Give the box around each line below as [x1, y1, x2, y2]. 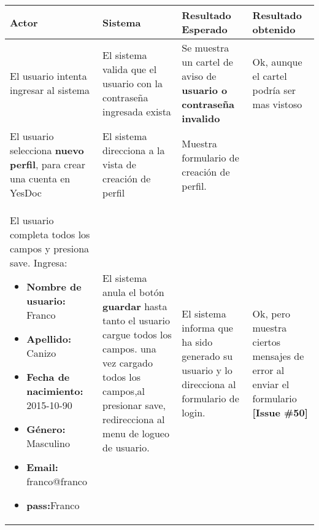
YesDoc [10, 185, 42, 200]
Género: [26, 422, 66, 436]
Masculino [26, 436, 70, 450]
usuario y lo [182, 362, 233, 377]
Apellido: [26, 332, 72, 346]
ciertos [252, 334, 281, 349]
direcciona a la [102, 143, 165, 157]
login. [182, 405, 206, 419]
